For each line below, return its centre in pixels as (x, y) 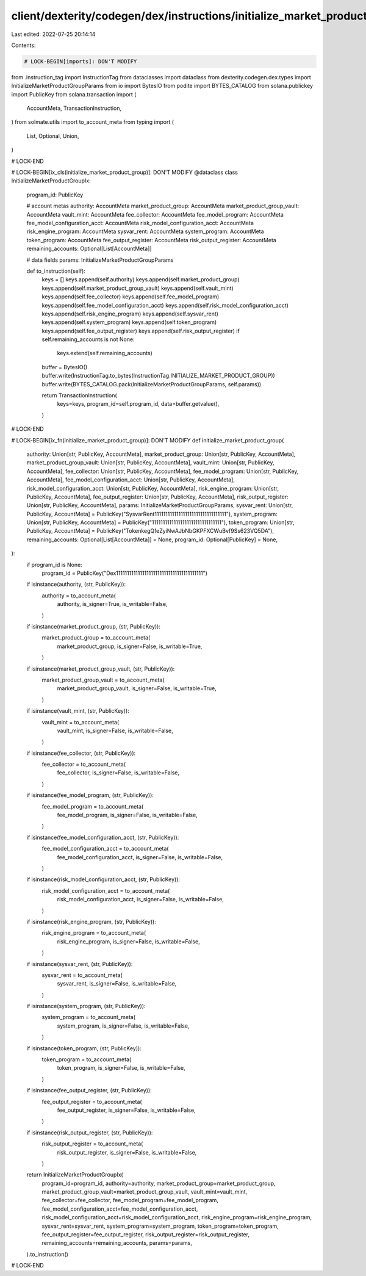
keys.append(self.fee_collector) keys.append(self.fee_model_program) (131, 297)
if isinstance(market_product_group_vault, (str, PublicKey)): (101, 669)
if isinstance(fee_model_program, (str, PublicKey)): (90, 795)
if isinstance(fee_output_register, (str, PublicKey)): (89, 1090)
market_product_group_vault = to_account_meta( (103, 680)
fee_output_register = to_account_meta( (92, 1101)
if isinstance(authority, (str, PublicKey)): (76, 584)
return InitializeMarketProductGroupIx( (75, 1175)
